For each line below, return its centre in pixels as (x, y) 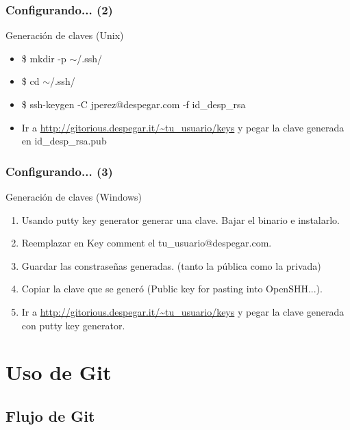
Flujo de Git (50, 415)
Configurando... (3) (59, 171)
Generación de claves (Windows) (74, 197)
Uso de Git (59, 372)
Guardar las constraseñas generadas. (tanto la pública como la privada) (171, 265)
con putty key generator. (73, 325)
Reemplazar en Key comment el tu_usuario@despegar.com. (147, 243)
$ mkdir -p (44, 58)
